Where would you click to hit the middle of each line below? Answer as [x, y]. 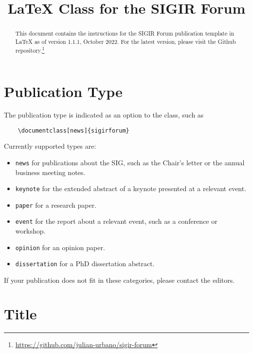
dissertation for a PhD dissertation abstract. [85, 264]
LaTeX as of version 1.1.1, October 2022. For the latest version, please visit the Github [126, 41]
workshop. [30, 231]
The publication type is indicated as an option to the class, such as [104, 115]
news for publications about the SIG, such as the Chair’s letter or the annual [130, 162]
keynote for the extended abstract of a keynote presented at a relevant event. [131, 188]
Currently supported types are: [50, 146]
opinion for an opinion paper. [60, 247]
